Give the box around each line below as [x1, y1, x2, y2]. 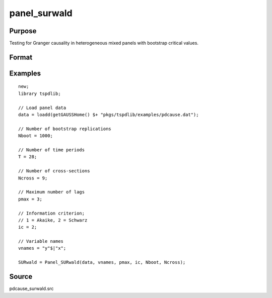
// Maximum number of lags [18, 189, 85, 195]
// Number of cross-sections [18, 168, 90, 174]
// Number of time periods [18, 147, 85, 153]
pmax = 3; [18, 196, 42, 202]
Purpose [9, 27, 37, 35]
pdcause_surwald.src [9, 285, 54, 291]
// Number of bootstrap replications [18, 126, 112, 132]
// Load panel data [18, 105, 66, 111]
